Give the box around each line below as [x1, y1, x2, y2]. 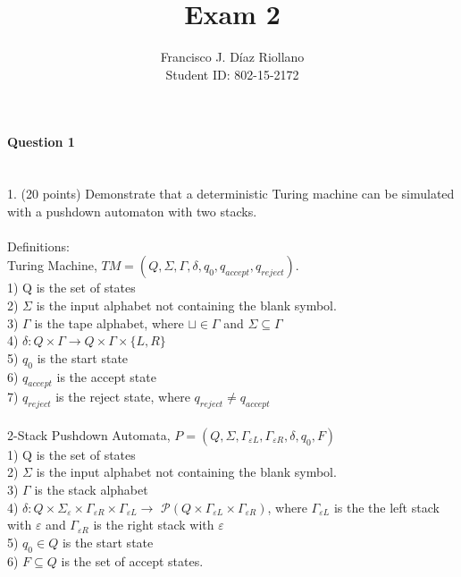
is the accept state [56, 367, 156, 386]
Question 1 [7, 132, 75, 151]
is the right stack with [93, 515, 214, 534]
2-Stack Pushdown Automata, [7, 425, 171, 444]
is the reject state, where [55, 387, 190, 406]
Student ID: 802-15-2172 [165, 64, 299, 83]
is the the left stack [333, 497, 440, 516]
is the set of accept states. [61, 551, 204, 570]
